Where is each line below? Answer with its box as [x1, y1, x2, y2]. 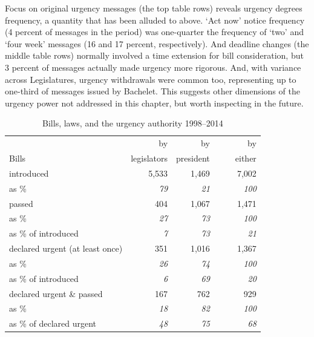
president [176, 152, 210, 165]
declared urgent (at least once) [9, 242, 123, 255]
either [235, 152, 257, 165]
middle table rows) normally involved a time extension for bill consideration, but [5, 49, 304, 62]
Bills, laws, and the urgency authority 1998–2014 [42, 117, 223, 129]
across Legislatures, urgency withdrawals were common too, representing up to [5, 73, 296, 85]
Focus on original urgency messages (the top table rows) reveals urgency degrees [5, 2, 303, 14]
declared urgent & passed [9, 287, 103, 299]
